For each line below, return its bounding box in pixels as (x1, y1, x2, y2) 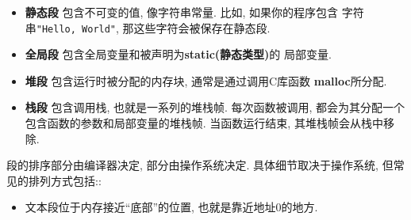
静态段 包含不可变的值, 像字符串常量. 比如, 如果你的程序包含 (25, 4, 339, 20)
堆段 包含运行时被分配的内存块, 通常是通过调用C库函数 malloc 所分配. (25, 72, 387, 89)
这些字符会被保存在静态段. (133, 19, 271, 36)
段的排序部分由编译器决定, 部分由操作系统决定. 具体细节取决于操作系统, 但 (6, 157, 394, 173)
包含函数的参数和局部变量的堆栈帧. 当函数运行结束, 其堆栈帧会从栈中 (25, 115, 383, 131)
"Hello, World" (36, 23, 117, 35)
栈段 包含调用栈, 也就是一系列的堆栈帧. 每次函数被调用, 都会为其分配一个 (25, 99, 405, 116)
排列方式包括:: (28, 172, 102, 188)
